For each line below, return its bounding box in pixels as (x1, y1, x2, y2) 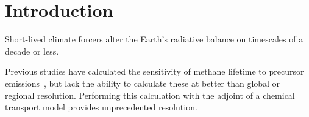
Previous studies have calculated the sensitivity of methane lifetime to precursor (5, 65, 304, 78)
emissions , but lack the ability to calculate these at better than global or (5, 76, 280, 89)
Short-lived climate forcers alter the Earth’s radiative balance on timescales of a (5, 33, 304, 45)
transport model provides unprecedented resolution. (5, 101, 197, 113)
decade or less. (5, 44, 59, 57)
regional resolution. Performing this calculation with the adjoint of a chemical (5, 89, 295, 101)
